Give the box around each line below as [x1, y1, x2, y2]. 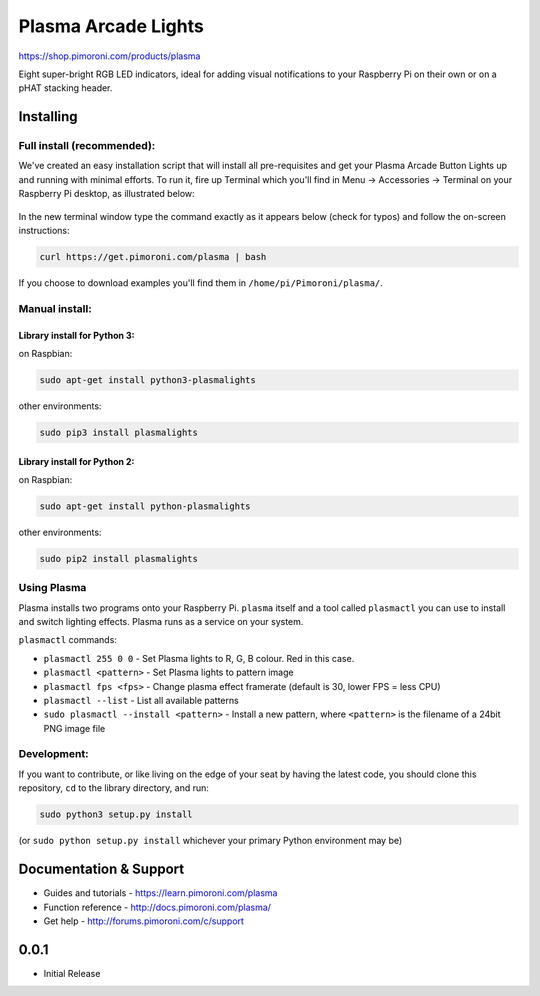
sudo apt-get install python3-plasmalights [39, 374, 257, 385]
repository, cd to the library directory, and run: [18, 782, 210, 794]
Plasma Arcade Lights [18, 15, 204, 37]
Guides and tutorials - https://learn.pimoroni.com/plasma [43, 887, 278, 899]
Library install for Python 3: [18, 329, 135, 341]
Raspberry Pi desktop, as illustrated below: [18, 188, 195, 200]
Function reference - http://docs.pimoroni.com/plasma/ [43, 901, 272, 913]
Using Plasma [18, 581, 87, 595]
